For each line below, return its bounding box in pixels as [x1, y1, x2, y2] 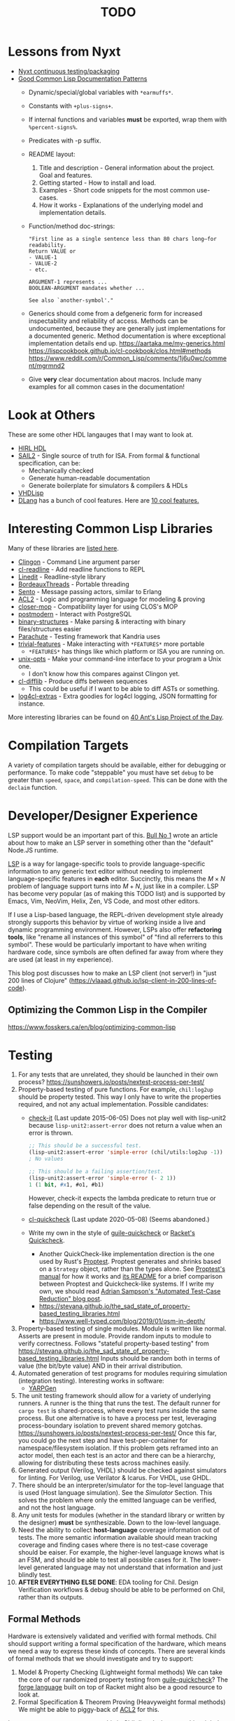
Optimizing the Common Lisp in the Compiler [8, 1004, 208, 1016]
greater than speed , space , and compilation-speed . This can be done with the [8, 775, 228, 784]
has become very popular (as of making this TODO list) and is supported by [8, 889, 226, 897]
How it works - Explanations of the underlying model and [38, 201, 204, 209]
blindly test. [17, 1570, 52, 1578]
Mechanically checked [28, 466, 94, 475]
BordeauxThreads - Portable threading [17, 580, 130, 588]
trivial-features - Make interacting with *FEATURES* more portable [17, 640, 205, 648]
